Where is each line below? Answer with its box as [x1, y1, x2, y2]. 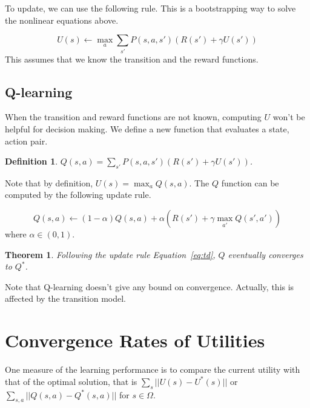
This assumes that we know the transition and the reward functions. [5, 52, 259, 65]
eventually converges [228, 248, 303, 260]
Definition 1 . [5, 155, 58, 168]
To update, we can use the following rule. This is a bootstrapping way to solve [5, 2, 296, 14]
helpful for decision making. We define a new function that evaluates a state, [5, 122, 289, 135]
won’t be [272, 110, 305, 123]
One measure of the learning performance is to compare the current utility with [5, 363, 300, 376]
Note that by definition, [5, 176, 93, 189]
